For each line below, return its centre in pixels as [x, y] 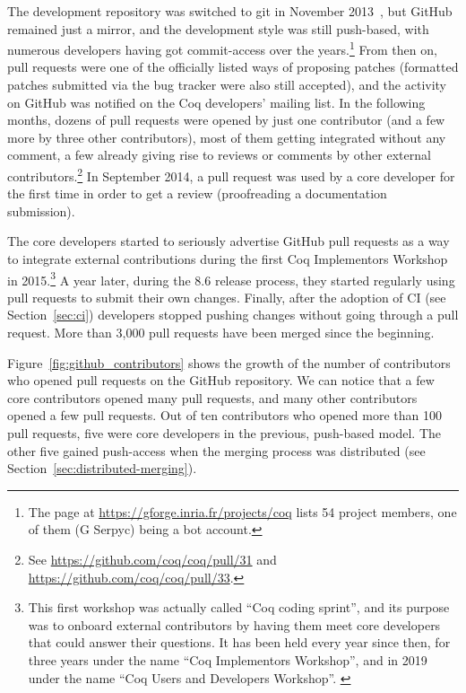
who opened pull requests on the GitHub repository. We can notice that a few [221, 380]
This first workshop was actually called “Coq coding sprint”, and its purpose [239, 607]
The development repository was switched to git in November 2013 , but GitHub [230, 11]
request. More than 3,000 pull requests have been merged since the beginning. [221, 333]
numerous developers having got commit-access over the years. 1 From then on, [222, 48]
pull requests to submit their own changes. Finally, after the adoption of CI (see [227, 297]
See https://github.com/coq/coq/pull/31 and [152, 559]
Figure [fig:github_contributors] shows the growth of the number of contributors [229, 362]
